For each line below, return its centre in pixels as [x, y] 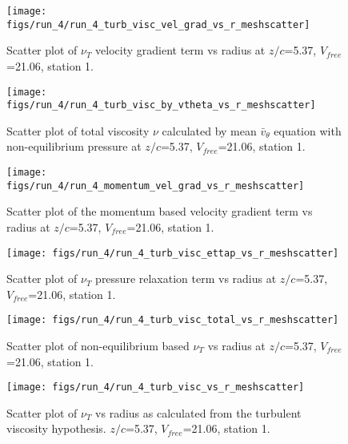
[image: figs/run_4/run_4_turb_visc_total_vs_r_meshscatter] [173, 320]
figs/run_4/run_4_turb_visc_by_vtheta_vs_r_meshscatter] [161, 105]
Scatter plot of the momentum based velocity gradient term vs [160, 211]
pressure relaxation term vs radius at [186, 279]
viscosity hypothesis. [56, 428]
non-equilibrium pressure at [74, 146]
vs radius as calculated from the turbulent [198, 412]
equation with [308, 130]
